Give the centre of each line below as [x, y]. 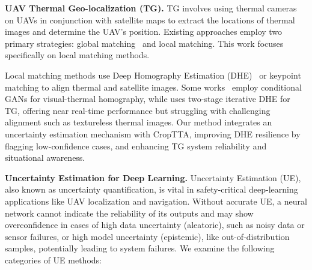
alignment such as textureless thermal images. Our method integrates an [139, 122]
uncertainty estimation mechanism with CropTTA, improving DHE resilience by [153, 133]
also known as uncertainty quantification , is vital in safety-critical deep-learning [151, 189]
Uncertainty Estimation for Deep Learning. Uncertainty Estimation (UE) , [153, 177]
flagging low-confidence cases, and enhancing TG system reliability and [136, 145]
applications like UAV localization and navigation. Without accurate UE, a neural [156, 201]
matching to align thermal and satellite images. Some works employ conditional [153, 87]
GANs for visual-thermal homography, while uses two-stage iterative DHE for [148, 99]
